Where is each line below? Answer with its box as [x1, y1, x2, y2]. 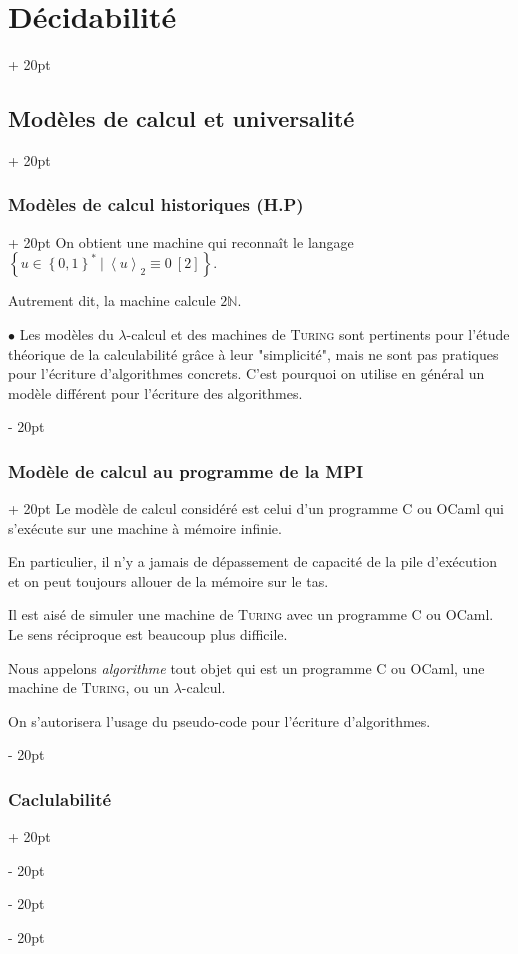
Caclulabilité [8, 786, 112, 811]
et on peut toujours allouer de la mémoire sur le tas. [8, 570, 329, 591]
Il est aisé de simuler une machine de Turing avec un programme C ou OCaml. [8, 604, 494, 625]
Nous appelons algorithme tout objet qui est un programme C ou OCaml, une [8, 657, 485, 678]
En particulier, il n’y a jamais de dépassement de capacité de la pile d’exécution [8, 551, 497, 572]
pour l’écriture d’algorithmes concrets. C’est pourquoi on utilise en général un [8, 363, 485, 384]
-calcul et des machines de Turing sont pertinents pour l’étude [126, 323, 510, 344]
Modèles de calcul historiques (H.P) [8, 192, 304, 217]
